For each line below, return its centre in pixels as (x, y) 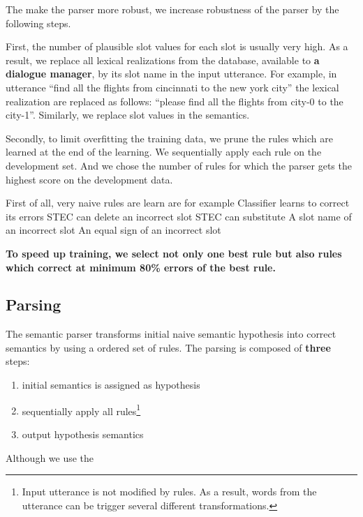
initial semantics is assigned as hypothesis (111, 385)
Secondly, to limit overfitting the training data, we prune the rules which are (169, 138)
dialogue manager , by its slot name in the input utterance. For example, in (171, 74)
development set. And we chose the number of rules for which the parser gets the (179, 165)
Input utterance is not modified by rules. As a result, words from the (169, 492)
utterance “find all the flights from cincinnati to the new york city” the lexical (172, 87)
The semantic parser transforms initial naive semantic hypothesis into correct (171, 334)
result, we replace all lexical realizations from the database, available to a (163, 60)
